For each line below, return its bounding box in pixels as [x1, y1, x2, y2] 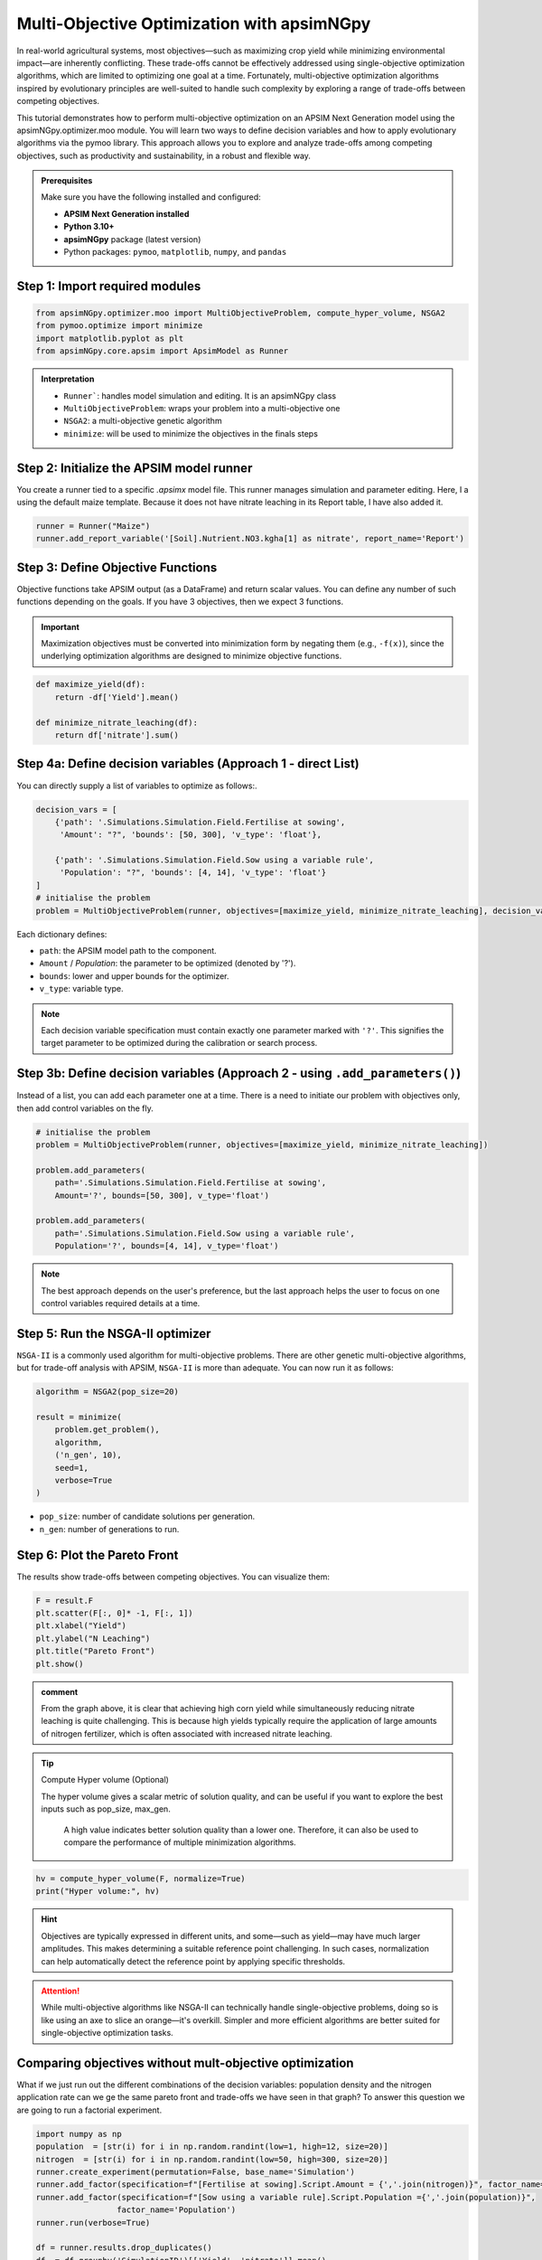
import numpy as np [35, 2129, 122, 2139]
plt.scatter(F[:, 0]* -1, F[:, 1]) [35, 1607, 193, 1618]
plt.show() [35, 1659, 84, 1669]
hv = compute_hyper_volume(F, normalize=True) [35, 1874, 246, 1884]
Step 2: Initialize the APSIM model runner [16, 460, 253, 476]
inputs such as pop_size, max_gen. [41, 1803, 171, 1814]
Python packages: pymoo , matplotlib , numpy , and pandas [63, 247, 287, 258]
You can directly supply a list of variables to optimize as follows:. [16, 780, 257, 791]
